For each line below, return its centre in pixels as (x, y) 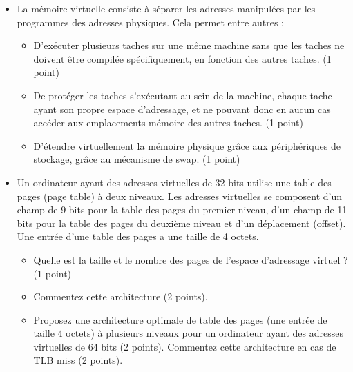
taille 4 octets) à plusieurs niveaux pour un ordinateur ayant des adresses (188, 333)
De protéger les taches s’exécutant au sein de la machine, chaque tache (183, 95)
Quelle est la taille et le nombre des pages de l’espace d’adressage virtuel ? (191, 259)
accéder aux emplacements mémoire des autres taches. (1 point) (168, 123)
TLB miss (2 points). (78, 360)
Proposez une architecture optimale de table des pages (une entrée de (180, 319)
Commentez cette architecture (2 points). (121, 296)
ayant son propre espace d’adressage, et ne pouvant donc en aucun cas (182, 109)
